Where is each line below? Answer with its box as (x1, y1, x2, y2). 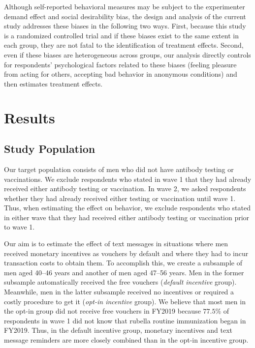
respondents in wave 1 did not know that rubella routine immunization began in (4, 315, 246, 325)
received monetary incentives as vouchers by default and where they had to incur (4, 248, 249, 258)
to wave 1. (4, 222, 35, 232)
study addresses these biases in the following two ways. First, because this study (4, 21, 246, 31)
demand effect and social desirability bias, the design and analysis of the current (4, 11, 246, 21)
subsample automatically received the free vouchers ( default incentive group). (4, 277, 237, 287)
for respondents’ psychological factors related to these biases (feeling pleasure (4, 59, 237, 69)
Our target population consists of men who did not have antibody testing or (4, 164, 234, 174)
